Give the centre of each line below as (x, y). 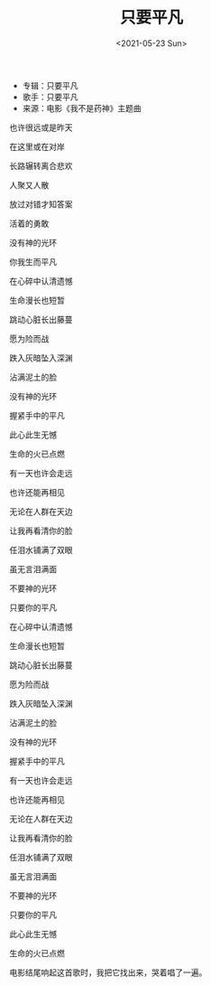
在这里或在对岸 (37, 146)
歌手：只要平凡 (50, 97)
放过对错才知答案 (41, 204)
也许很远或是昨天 (41, 127)
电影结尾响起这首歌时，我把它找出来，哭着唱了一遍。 (108, 972)
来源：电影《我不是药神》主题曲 (82, 108)
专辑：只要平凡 (50, 85)
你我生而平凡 (33, 261)
